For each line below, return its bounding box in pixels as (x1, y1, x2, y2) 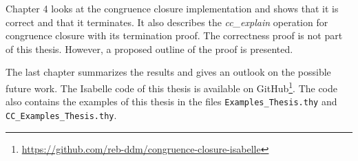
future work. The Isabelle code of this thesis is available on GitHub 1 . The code (6, 78, 338, 95)
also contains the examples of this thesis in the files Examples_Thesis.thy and (6, 94, 337, 109)
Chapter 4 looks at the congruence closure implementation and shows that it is (6, 1, 339, 15)
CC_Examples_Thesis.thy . (6, 107, 117, 122)
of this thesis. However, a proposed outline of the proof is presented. (6, 41, 293, 56)
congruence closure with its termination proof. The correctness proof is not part (6, 28, 343, 43)
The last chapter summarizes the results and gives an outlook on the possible (6, 65, 331, 79)
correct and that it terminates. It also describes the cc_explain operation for (6, 14, 328, 29)
